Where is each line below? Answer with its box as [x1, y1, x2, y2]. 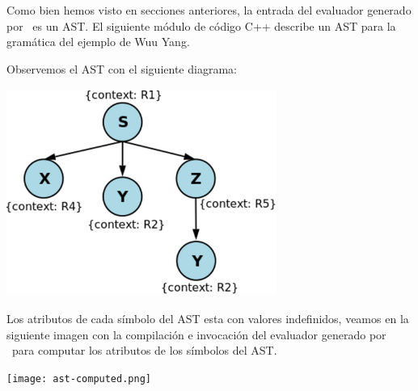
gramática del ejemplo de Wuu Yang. [6, 33, 190, 50]
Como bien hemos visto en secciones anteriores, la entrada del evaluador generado [6, 2, 412, 18]
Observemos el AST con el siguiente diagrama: [6, 60, 237, 77]
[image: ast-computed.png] [6, 373, 151, 385]
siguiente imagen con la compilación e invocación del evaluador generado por [6, 326, 386, 343]
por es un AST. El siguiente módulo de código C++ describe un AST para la [6, 17, 396, 34]
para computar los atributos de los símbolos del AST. [11, 342, 277, 359]
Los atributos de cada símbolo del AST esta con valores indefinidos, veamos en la [6, 310, 409, 327]
